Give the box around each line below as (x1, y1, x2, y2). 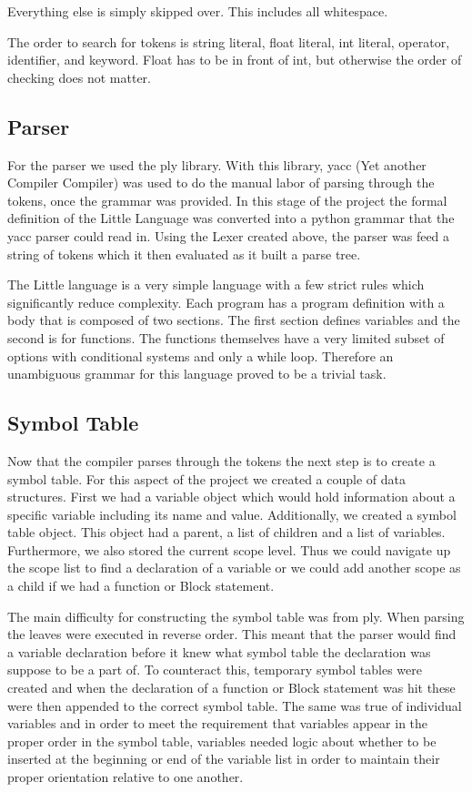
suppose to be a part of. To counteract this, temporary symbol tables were (7, 660, 422, 679)
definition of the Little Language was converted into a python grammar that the (7, 208, 455, 228)
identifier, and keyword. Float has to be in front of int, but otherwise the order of (7, 50, 462, 69)
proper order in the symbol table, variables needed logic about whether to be (7, 731, 437, 750)
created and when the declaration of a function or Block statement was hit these (7, 678, 456, 697)
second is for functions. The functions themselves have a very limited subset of (7, 328, 445, 347)
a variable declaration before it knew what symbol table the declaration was (7, 642, 431, 661)
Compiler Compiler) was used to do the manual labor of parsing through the (7, 173, 435, 192)
